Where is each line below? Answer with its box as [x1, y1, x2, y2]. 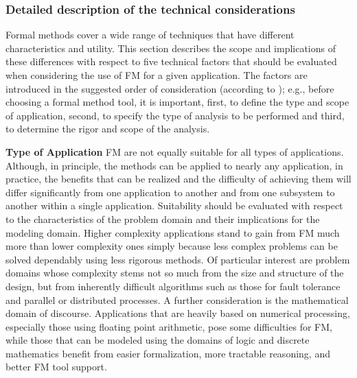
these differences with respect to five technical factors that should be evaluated [5, 54, 337, 69]
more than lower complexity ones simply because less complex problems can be [5, 239, 338, 253]
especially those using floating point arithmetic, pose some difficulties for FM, [5, 319, 332, 333]
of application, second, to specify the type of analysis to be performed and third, [5, 108, 345, 122]
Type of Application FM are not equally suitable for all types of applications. [5, 144, 344, 158]
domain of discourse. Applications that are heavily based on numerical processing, [5, 306, 350, 320]
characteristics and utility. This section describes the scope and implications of [5, 40, 336, 55]
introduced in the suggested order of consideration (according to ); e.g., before [5, 81, 334, 95]
